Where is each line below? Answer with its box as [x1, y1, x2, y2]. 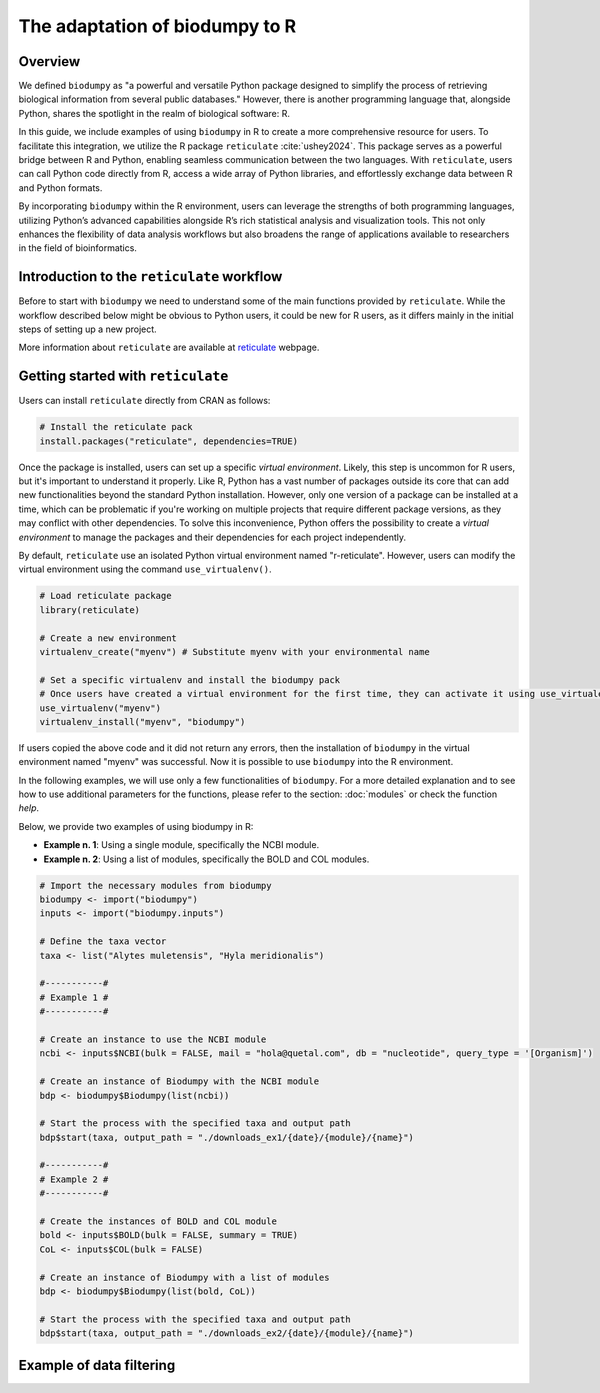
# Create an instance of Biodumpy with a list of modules [39, 1271, 330, 1283]
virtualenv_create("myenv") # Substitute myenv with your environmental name [39, 646, 430, 657]
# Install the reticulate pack [39, 421, 194, 433]
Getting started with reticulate [18, 368, 229, 385]
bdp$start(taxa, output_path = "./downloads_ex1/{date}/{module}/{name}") [39, 1131, 415, 1143]
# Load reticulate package [39, 590, 172, 602]
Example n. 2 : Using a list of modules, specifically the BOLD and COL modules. [43, 853, 370, 865]
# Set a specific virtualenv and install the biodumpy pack [39, 674, 341, 685]
